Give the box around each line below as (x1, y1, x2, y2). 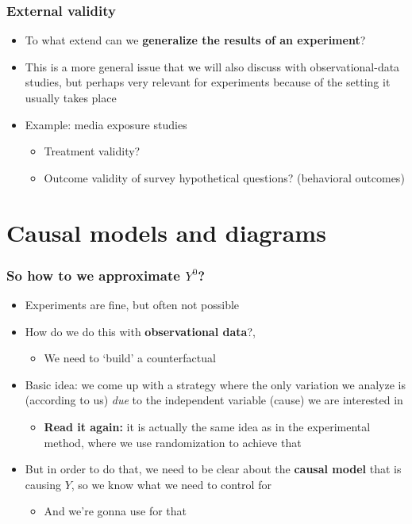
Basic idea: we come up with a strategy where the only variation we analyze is (25, 376, 406, 392)
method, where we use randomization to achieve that (44, 434, 302, 450)
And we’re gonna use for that (44, 503, 187, 519)
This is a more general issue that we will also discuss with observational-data (25, 58, 400, 75)
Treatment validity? (44, 143, 141, 159)
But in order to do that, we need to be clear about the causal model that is (25, 461, 402, 477)
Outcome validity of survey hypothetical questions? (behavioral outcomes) (44, 169, 405, 186)
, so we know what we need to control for (71, 476, 271, 492)
